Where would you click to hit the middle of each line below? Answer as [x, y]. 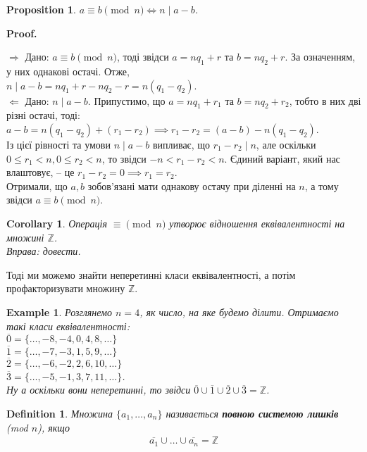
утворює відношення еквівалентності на [257, 223]
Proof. [22, 33]
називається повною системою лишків [252, 413]
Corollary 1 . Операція [57, 223]
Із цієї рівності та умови [58, 144]
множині [25, 237]
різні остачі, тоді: [43, 115]
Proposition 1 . [41, 9]
